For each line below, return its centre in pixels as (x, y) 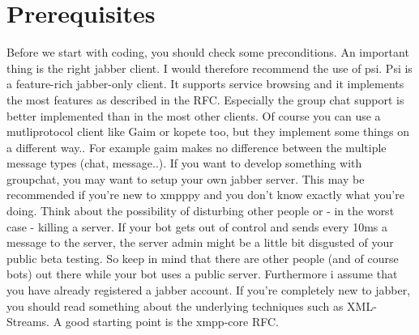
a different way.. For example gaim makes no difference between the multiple (197, 147)
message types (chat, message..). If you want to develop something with (184, 163)
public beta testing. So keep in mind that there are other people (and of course (203, 258)
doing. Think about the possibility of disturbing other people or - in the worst (201, 211)
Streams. (28, 322)
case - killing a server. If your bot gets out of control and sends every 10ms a (197, 226)
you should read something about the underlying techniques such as (175, 305)
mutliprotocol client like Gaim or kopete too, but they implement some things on (208, 131)
